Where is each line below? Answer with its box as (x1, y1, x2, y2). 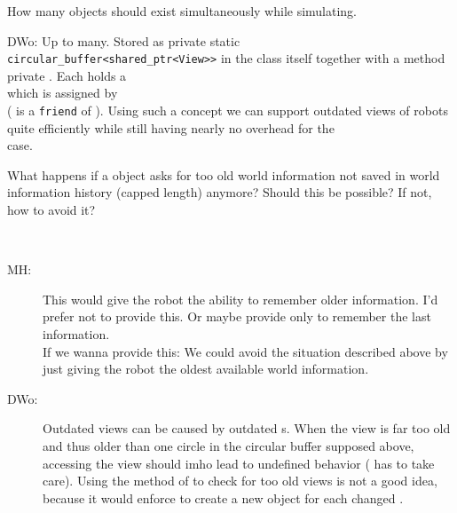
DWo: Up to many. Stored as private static (7, 31, 240, 50)
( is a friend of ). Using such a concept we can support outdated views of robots (7, 101, 448, 120)
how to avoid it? (7, 201, 96, 219)
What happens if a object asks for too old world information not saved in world (7, 165, 440, 184)
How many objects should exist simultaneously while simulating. (7, 2, 358, 20)
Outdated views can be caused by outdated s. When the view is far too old (43, 419, 451, 438)
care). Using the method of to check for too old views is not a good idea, (43, 471, 437, 490)
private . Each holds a (7, 66, 127, 84)
